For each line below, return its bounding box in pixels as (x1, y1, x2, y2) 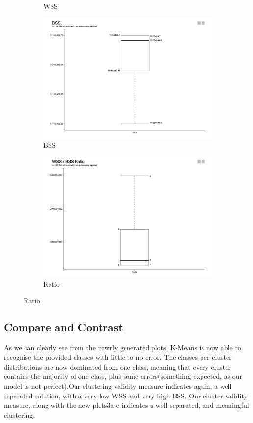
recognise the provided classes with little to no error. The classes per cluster (4, 352, 232, 362)
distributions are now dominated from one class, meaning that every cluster (4, 361, 231, 371)
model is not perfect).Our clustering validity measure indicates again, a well (4, 380, 232, 391)
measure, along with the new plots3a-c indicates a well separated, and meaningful (4, 400, 249, 410)
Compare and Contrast (4, 319, 123, 334)
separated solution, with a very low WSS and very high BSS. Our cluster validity (4, 390, 248, 400)
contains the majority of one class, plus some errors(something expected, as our (4, 371, 243, 381)
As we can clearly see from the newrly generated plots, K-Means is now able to (4, 342, 241, 352)
